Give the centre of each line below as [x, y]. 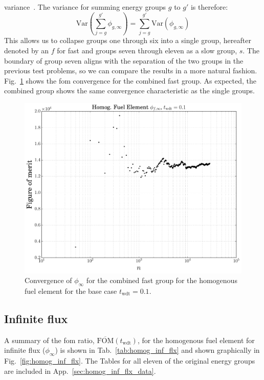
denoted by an [27, 50]
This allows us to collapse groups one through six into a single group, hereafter [128, 40]
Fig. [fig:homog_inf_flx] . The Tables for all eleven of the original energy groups [130, 361]
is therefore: [209, 7]
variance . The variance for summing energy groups [85, 7]
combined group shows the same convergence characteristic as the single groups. [129, 91]
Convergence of [48, 280]
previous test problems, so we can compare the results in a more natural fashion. [131, 71]
